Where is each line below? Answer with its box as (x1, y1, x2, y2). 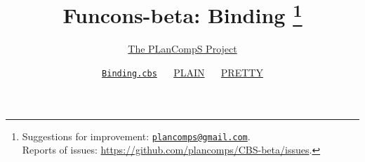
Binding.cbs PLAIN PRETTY (102, 65, 263, 80)
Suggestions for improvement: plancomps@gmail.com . (22, 128, 251, 143)
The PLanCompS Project (128, 41, 237, 56)
